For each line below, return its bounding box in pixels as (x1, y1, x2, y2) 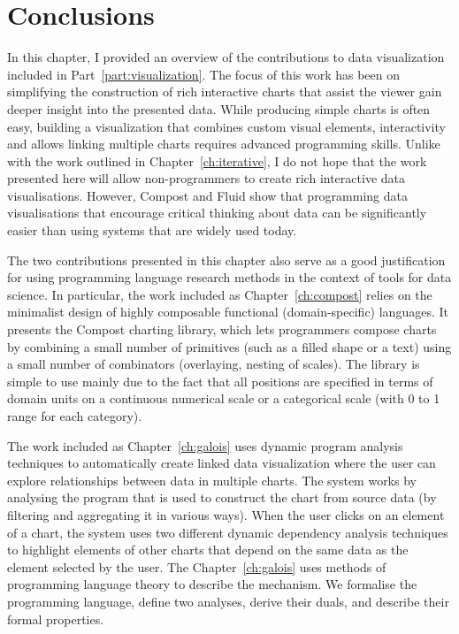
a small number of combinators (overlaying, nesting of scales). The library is (7, 355, 420, 373)
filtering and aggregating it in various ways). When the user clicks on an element (7, 505, 445, 523)
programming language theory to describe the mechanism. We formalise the (7, 575, 417, 593)
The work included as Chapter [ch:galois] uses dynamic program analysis (7, 436, 403, 454)
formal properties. (7, 609, 104, 628)
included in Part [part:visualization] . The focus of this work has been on (7, 65, 401, 83)
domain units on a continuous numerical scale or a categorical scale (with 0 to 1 (7, 389, 440, 408)
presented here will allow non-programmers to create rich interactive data (7, 169, 405, 187)
